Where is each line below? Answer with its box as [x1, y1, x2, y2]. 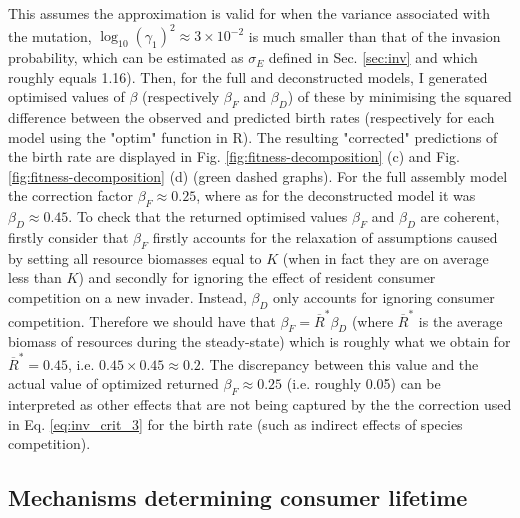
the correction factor [8, 185, 133, 206]
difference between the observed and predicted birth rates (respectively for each [8, 107, 495, 128]
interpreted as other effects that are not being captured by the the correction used [8, 394, 512, 415]
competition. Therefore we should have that [8, 310, 276, 331]
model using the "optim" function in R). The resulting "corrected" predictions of [8, 126, 498, 147]
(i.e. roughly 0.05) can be [286, 373, 441, 394]
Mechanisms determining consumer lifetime [8, 482, 468, 513]
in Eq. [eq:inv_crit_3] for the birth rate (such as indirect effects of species [8, 413, 463, 434]
